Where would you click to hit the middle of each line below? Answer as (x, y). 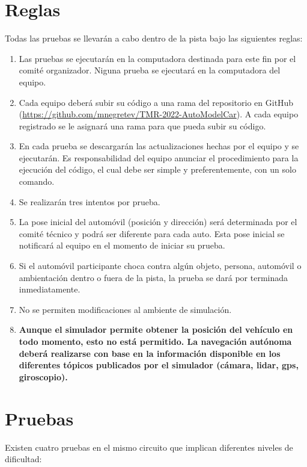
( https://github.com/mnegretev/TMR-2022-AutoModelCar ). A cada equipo (159, 114)
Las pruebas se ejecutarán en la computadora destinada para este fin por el (157, 58)
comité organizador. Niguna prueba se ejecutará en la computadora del (150, 70)
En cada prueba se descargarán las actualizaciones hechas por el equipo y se (159, 146)
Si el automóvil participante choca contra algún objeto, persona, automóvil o (160, 266)
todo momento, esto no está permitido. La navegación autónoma (155, 341)
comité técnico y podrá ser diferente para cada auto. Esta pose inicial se (152, 233)
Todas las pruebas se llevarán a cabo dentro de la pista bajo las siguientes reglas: (154, 38)
